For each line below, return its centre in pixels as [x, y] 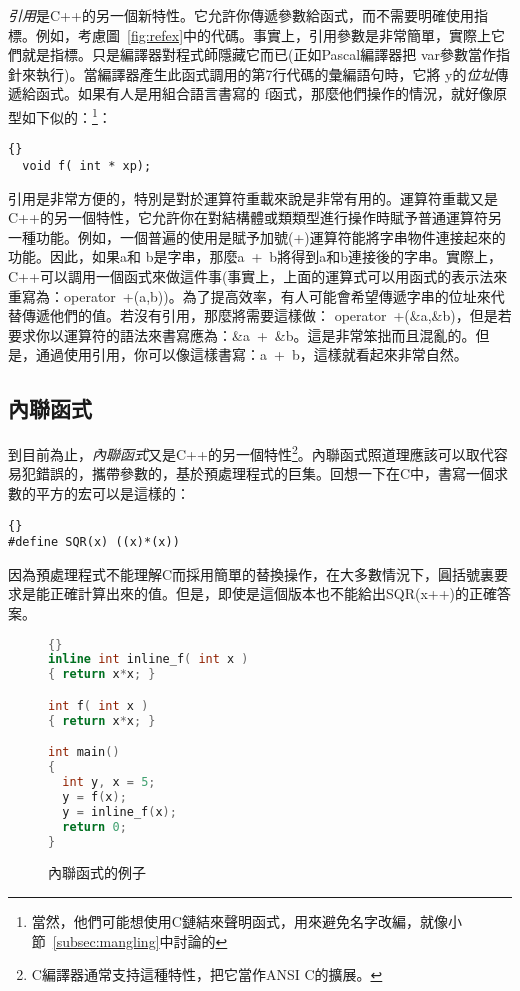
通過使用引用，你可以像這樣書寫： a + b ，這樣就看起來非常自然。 [251, 354]
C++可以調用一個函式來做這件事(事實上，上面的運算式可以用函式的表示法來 [258, 275]
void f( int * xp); [87, 165]
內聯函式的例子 [97, 872]
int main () [84, 752]
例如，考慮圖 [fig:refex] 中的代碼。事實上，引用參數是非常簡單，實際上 [263, 34]
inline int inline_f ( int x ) [148, 659]
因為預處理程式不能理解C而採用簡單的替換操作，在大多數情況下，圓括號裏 [251, 573]
